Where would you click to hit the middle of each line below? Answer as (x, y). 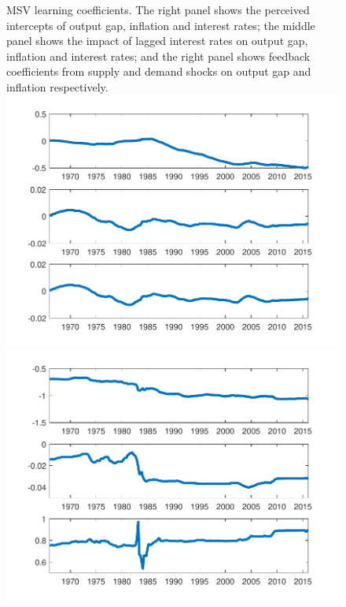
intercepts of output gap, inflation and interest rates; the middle (161, 25)
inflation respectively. (57, 86)
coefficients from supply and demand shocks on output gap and (159, 71)
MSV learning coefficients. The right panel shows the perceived (158, 9)
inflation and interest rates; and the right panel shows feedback (158, 56)
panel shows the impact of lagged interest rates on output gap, (157, 41)
